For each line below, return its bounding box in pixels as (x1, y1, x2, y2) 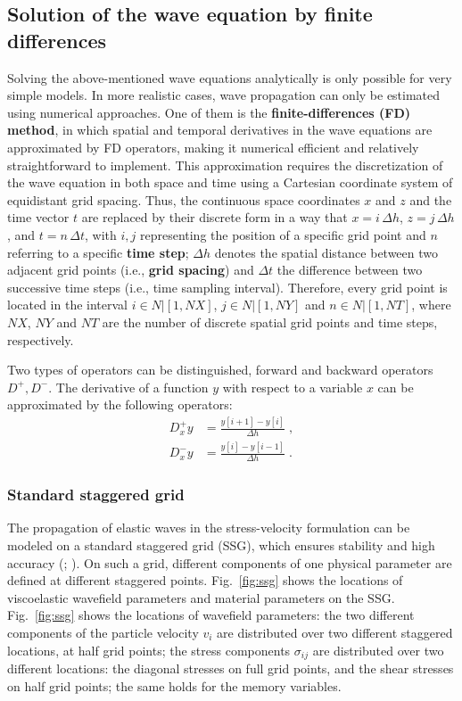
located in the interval (7, 295, 128, 314)
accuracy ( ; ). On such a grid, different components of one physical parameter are (7, 553, 452, 572)
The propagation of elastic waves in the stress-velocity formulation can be (7, 518, 410, 537)
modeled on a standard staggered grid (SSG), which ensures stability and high (7, 536, 435, 555)
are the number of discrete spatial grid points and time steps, (102, 312, 438, 331)
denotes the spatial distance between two (214, 243, 439, 261)
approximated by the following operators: (7, 395, 233, 414)
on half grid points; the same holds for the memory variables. (7, 676, 342, 695)
